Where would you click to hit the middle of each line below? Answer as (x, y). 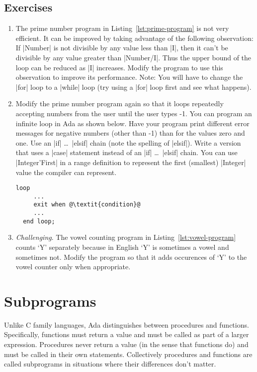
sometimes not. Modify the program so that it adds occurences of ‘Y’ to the (131, 257)
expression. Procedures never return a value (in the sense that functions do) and (126, 344)
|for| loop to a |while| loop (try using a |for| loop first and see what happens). (133, 87)
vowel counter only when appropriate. (73, 267)
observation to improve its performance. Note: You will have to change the (129, 77)
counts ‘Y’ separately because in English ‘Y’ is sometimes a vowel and (122, 247)
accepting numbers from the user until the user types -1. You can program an (134, 113)
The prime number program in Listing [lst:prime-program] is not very (122, 28)
